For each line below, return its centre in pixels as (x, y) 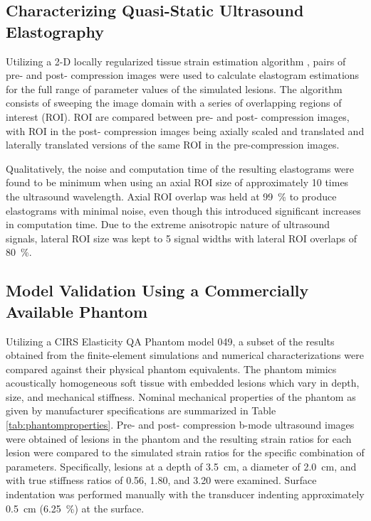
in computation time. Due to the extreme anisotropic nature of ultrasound (168, 224)
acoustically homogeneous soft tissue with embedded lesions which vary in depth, (183, 383)
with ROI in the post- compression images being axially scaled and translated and (185, 130)
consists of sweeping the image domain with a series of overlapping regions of (174, 103)
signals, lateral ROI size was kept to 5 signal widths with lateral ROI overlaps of (181, 238)
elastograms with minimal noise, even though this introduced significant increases (183, 210)
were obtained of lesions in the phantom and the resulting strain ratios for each (179, 438)
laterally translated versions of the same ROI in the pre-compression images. (173, 145)
